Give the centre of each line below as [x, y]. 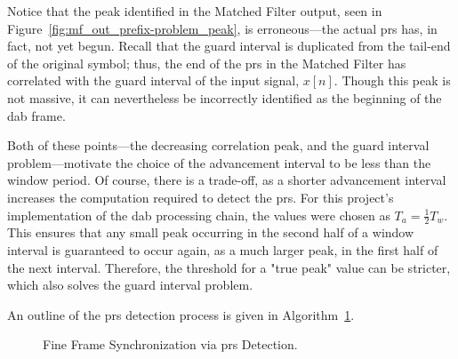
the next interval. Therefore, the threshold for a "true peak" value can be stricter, [229, 267]
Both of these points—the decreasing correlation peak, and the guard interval [218, 145]
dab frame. [36, 115]
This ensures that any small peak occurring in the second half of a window [211, 232]
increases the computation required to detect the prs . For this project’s [201, 197]
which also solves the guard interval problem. [130, 285]
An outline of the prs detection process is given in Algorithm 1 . [181, 314]
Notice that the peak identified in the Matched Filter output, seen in [195, 11]
